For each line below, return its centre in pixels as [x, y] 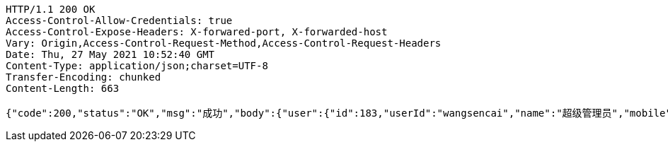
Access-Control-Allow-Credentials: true [119, 20]
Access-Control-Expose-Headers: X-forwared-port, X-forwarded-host [197, 32]
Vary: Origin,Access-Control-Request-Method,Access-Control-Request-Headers [224, 43]
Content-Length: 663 [63, 88]
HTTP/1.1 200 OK [51, 9]
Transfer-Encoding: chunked [83, 77]
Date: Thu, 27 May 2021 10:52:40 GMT [110, 54]
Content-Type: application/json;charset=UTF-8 [137, 66]
